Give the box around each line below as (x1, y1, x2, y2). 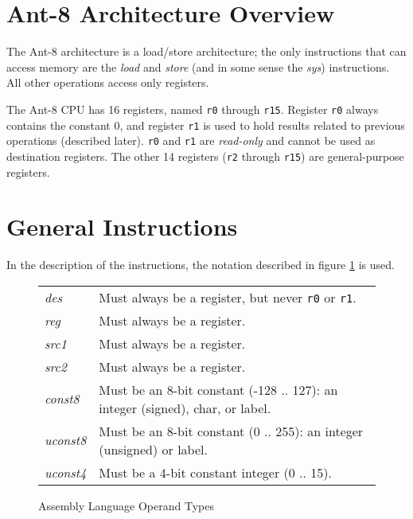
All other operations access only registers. (6, 74, 209, 91)
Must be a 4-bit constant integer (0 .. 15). (99, 462, 333, 482)
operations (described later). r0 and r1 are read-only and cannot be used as (6, 132, 376, 149)
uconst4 (45, 462, 87, 482)
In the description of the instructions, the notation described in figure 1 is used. (6, 256, 395, 273)
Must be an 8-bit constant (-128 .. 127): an (99, 380, 338, 399)
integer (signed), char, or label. (99, 398, 271, 417)
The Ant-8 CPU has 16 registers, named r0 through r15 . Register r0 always (6, 100, 379, 117)
